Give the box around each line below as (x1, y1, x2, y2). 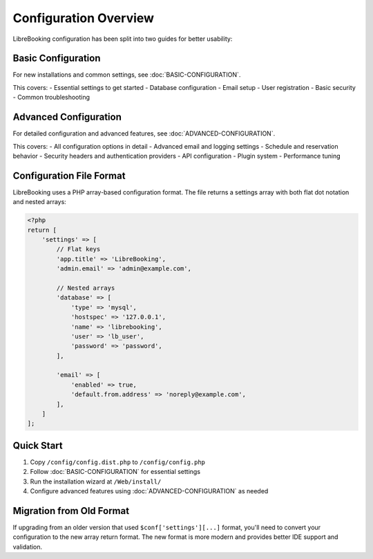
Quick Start (12, 439, 63, 451)
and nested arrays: (12, 198, 67, 206)
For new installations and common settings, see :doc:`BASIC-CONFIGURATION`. (12, 71, 241, 79)
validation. (12, 542, 43, 551)
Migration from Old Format (12, 505, 130, 517)
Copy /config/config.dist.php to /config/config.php (30, 457, 206, 466)
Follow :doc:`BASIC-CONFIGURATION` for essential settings (30, 468, 200, 476)
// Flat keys (56, 246, 101, 253)
